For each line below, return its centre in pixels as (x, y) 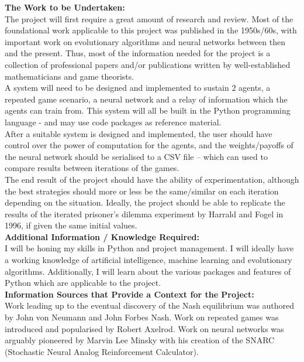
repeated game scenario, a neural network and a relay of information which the (146, 99)
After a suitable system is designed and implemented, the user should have (139, 133)
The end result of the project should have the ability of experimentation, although (152, 179)
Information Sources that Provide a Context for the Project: (129, 294)
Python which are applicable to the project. (83, 283)
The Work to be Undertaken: (65, 7)
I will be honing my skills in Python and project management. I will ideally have (149, 248)
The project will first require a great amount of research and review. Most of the (149, 18)
